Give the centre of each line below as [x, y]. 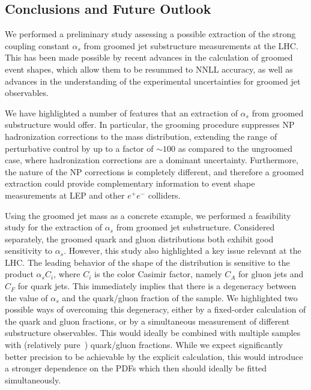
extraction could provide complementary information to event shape [130, 183]
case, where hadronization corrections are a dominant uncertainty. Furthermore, [152, 160]
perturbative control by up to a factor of [79, 148]
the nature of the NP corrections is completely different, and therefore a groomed [154, 171]
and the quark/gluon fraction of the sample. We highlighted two [180, 297]
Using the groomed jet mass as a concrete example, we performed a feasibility [148, 215]
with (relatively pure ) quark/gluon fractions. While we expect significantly [144, 345]
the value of [26, 297]
